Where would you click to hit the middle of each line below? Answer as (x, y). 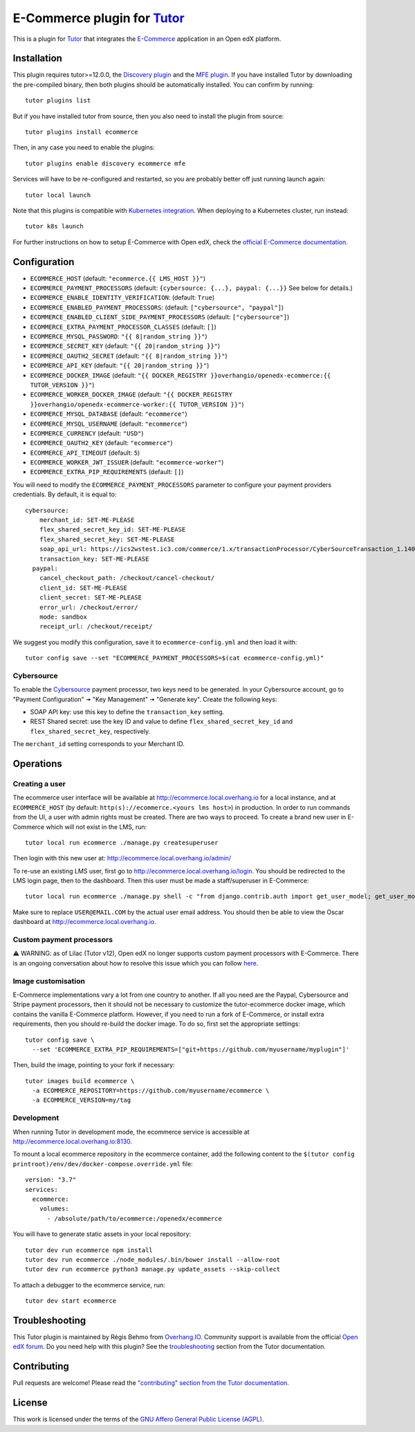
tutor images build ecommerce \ (80, 1081)
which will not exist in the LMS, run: (96, 826)
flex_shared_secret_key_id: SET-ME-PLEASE (112, 530)
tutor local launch (58, 195)
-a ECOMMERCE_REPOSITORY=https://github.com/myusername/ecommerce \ (151, 1091)
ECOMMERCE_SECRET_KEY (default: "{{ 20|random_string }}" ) (125, 346)
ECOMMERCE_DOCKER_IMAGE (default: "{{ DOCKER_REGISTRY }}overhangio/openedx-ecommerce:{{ (181, 375)
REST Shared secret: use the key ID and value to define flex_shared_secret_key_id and (162, 722)
